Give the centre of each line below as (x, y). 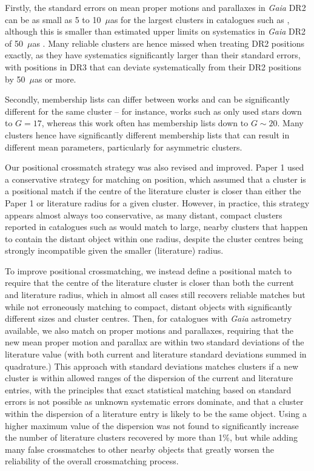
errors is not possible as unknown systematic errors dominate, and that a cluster (154, 402)
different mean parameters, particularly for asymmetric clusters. (124, 147)
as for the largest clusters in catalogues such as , (200, 19)
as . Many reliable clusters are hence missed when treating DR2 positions (169, 43)
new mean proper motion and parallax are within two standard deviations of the (155, 342)
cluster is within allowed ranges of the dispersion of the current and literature (149, 378)
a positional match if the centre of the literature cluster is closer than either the (153, 191)
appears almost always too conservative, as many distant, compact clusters (144, 215)
